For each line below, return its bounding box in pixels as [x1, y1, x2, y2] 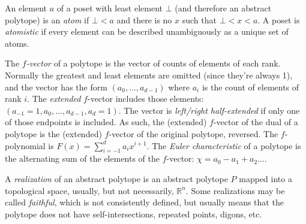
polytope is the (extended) [5, 127, 102, 140]
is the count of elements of [202, 80, 299, 93]
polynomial [5, 139, 46, 152]
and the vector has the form [5, 80, 107, 93]
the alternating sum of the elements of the [5, 152, 160, 165]
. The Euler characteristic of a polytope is [146, 139, 301, 152]
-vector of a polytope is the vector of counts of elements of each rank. [26, 57, 281, 69]
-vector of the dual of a [213, 116, 298, 128]
